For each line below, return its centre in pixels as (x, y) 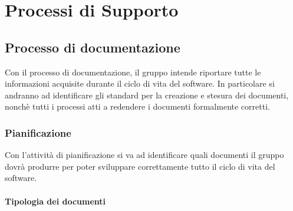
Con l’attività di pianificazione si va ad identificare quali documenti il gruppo (144, 155)
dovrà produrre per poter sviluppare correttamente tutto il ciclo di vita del (140, 166)
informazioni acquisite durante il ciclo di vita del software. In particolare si (140, 83)
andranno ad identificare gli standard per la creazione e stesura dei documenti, (147, 95)
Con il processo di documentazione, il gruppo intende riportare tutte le (133, 72)
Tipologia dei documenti (55, 201)
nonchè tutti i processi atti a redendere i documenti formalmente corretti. (137, 106)
